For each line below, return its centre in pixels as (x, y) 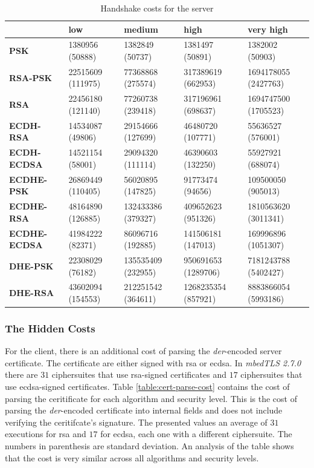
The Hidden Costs (50, 328)
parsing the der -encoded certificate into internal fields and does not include (144, 410)
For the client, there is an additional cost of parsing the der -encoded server (143, 351)
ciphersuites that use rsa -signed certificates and (139, 374)
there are (21, 374)
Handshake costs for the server (157, 8)
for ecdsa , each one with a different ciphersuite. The (196, 434)
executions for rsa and (46, 434)
